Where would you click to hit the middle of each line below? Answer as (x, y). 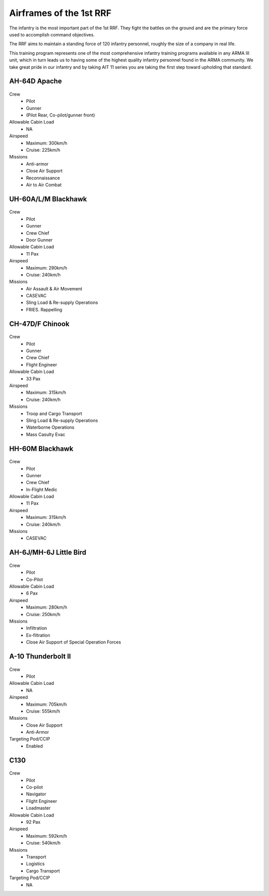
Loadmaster (38, 808)
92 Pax (33, 822)
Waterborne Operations (50, 427)
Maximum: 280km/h (47, 607)
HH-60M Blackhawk (41, 448)
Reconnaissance (43, 178)
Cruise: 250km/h (43, 614)
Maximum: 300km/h (47, 143)
